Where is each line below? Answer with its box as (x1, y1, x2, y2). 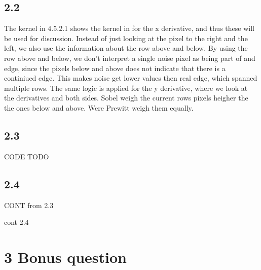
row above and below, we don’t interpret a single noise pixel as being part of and (4, 52, 255, 63)
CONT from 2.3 (4, 199, 54, 210)
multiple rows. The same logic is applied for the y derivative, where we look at (4, 82, 248, 93)
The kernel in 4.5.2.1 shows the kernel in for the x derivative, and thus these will (4, 23, 254, 33)
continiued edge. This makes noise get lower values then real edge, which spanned (4, 73, 257, 83)
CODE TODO (4, 151, 49, 161)
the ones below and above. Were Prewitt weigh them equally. (4, 102, 194, 113)
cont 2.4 (4, 217, 29, 227)
